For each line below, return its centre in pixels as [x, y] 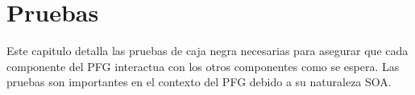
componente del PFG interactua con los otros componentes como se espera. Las [203, 66]
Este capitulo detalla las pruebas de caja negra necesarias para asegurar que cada [207, 51]
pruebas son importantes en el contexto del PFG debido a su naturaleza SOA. [199, 82]
